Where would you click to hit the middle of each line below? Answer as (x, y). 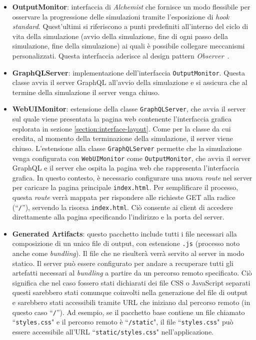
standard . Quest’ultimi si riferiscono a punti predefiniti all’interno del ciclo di (130, 26)
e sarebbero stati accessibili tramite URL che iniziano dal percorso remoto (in (131, 302)
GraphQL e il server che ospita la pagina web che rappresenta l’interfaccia (126, 168)
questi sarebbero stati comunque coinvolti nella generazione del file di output (130, 292)
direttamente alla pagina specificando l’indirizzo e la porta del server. (118, 217)
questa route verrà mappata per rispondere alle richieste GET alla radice (124, 197)
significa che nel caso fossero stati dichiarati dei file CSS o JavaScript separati (131, 282)
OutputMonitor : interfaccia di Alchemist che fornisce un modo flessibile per (131, 6)
